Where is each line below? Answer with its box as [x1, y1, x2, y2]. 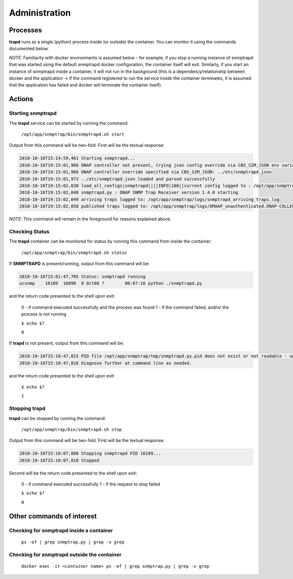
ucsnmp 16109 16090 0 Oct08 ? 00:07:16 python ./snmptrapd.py [19, 280, 203, 286]
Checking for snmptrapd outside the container [9, 551, 122, 558]
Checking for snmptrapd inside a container [9, 527, 113, 533]
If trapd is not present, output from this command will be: [9, 340, 125, 346]
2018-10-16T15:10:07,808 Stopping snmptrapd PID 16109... [19, 451, 161, 456]
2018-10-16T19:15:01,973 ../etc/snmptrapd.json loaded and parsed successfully [19, 176, 215, 182]
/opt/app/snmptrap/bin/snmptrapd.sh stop [21, 426, 122, 432]
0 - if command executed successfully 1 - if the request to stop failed [21, 481, 161, 487]
